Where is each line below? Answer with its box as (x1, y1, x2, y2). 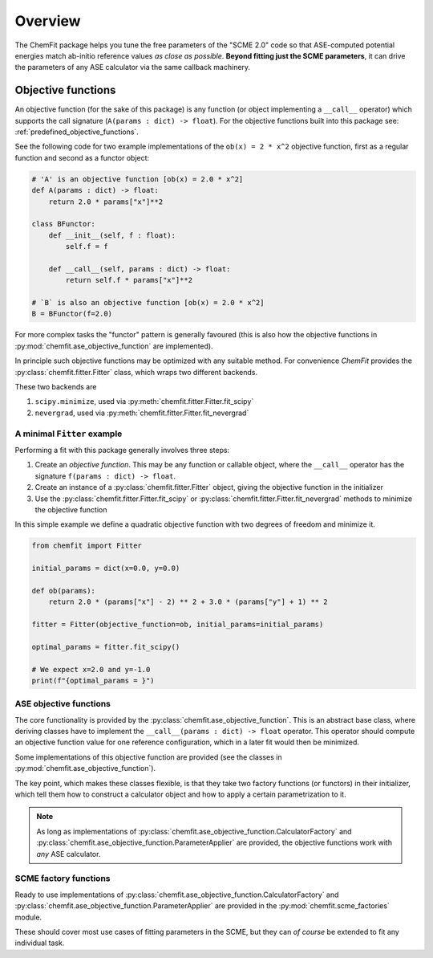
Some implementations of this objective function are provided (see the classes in (14, 752, 282, 762)
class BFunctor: (31, 219, 96, 229)
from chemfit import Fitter (31, 541, 142, 550)
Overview (14, 12, 81, 30)
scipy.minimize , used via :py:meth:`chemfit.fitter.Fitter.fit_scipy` (34, 397, 254, 406)
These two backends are (14, 382, 97, 392)
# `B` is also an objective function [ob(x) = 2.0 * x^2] (31, 298, 265, 308)
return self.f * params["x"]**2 (65, 275, 192, 285)
